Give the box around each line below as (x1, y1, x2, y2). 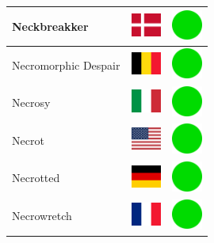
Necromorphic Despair (12, 56, 120, 73)
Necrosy (12, 94, 51, 111)
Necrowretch (12, 207, 72, 224)
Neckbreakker (12, 17, 89, 34)
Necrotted (12, 169, 60, 186)
